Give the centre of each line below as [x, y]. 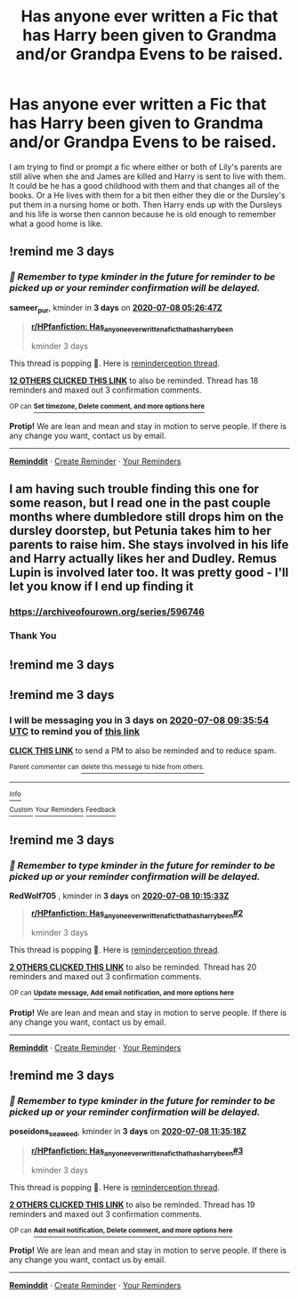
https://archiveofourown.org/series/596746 [107, 612]
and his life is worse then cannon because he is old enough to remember [143, 214]
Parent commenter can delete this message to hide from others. [107, 767]
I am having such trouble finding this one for [134, 489]
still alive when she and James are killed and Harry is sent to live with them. [148, 176]
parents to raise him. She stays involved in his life [149, 545]
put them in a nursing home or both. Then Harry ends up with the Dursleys [145, 204]
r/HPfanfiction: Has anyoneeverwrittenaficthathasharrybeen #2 [137, 914]
